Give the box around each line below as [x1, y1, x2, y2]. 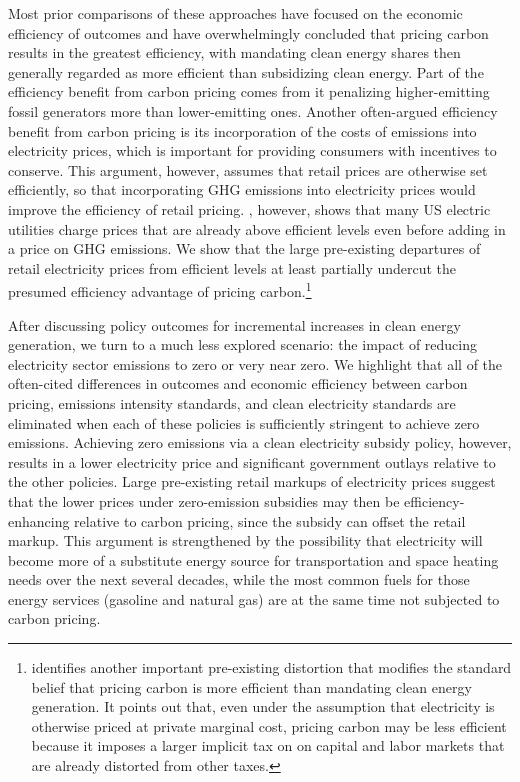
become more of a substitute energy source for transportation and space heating [8, 549, 499, 570]
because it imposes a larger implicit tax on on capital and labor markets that [31, 735, 505, 756]
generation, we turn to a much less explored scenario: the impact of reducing [8, 334, 478, 355]
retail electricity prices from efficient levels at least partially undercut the [8, 257, 457, 278]
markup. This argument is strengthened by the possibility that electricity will [8, 530, 483, 551]
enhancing [8, 510, 70, 531]
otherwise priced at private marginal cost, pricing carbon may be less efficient [31, 715, 507, 736]
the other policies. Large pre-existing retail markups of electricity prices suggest [8, 471, 496, 492]
